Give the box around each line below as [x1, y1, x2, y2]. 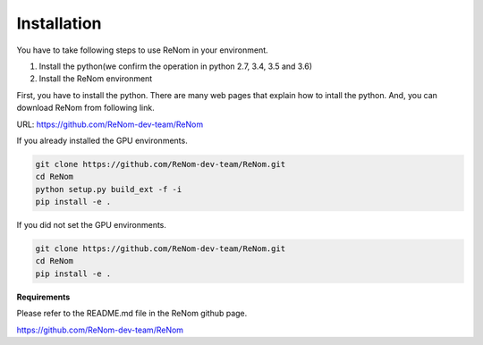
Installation [16, 13, 102, 33]
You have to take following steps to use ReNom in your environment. [16, 45, 268, 55]
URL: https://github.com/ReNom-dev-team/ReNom [16, 119, 204, 130]
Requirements [16, 291, 71, 302]
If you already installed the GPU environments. [16, 135, 188, 146]
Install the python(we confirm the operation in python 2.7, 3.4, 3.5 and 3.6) [38, 61, 313, 72]
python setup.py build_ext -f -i [35, 184, 182, 194]
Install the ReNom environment [38, 73, 153, 84]
